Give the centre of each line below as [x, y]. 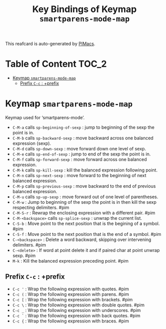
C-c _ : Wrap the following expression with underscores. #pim [76, 310]
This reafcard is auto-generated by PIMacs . [50, 44]
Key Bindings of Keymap [85, 9]
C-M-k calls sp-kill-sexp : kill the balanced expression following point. [85, 170]
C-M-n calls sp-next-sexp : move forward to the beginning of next [79, 176]
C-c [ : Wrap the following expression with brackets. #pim [72, 299]
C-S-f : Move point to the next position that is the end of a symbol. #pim [87, 234]
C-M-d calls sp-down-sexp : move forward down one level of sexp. [79, 149]
